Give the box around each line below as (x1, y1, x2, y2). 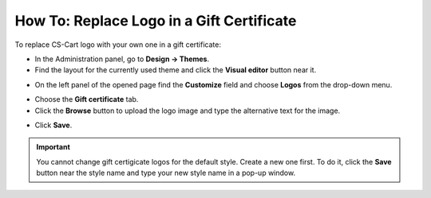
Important (36, 142, 71, 152)
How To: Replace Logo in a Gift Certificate (14, 12, 297, 29)
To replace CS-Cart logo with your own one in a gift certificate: (14, 40, 221, 49)
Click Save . (34, 120, 73, 130)
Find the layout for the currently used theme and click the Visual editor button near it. (34, 65, 317, 75)
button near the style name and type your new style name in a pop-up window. (36, 168, 295, 178)
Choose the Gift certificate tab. (34, 95, 139, 104)
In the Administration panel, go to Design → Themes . (34, 54, 210, 64)
